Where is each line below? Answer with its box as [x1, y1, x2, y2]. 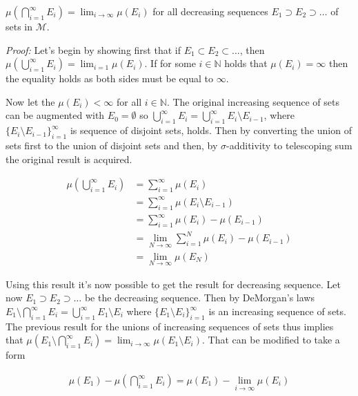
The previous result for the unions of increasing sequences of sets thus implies [6, 319, 334, 333]
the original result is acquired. [6, 151, 132, 166]
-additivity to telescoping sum [226, 138, 352, 152]
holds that [224, 56, 268, 70]
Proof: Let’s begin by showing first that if [6, 42, 181, 57]
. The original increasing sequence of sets [166, 94, 339, 109]
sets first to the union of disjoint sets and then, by [6, 138, 218, 152]
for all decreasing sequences [152, 4, 268, 18]
